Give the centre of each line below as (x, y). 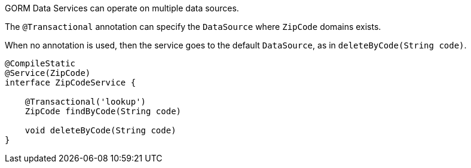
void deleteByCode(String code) (100, 130)
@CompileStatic (40, 63)
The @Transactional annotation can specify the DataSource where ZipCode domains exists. (193, 27)
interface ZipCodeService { (71, 83)
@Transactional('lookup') (85, 102)
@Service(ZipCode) (48, 73)
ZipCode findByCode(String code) (103, 111)
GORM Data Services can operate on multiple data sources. (122, 8)
